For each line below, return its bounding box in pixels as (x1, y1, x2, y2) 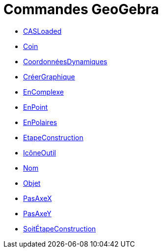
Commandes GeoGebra (3, 1, 159, 18)
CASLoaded (23, 26, 62, 35)
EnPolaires (23, 118, 57, 126)
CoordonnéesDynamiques (23, 57, 108, 66)
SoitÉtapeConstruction (23, 224, 96, 233)
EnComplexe (23, 87, 64, 96)
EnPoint (23, 102, 48, 111)
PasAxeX (23, 194, 52, 202)
